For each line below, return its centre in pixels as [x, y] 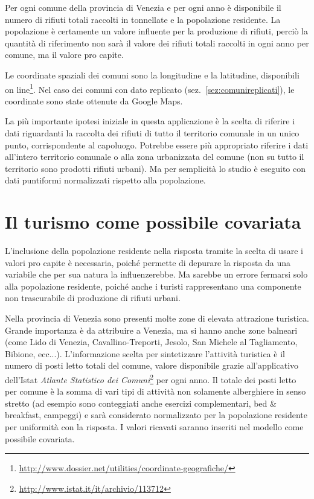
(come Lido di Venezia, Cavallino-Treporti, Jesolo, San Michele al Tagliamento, [151, 342]
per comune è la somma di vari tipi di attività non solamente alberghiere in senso [155, 391]
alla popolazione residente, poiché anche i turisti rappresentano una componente [153, 286]
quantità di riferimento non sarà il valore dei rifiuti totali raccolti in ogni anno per [157, 43]
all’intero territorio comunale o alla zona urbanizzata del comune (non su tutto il [155, 157]
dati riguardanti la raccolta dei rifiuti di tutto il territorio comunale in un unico [152, 133]
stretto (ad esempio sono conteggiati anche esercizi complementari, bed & [141, 403]
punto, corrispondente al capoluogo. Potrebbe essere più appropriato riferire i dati [157, 145]
